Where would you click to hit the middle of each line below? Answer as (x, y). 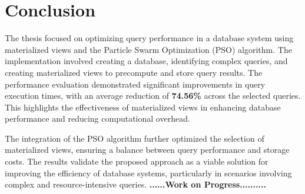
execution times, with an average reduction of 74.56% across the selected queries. (153, 96)
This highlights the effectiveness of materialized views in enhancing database (143, 107)
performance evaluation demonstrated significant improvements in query (135, 84)
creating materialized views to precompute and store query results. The (134, 72)
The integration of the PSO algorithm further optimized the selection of (135, 138)
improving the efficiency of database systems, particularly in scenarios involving (148, 173)
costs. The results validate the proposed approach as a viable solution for (137, 161)
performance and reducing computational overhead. (97, 118)
